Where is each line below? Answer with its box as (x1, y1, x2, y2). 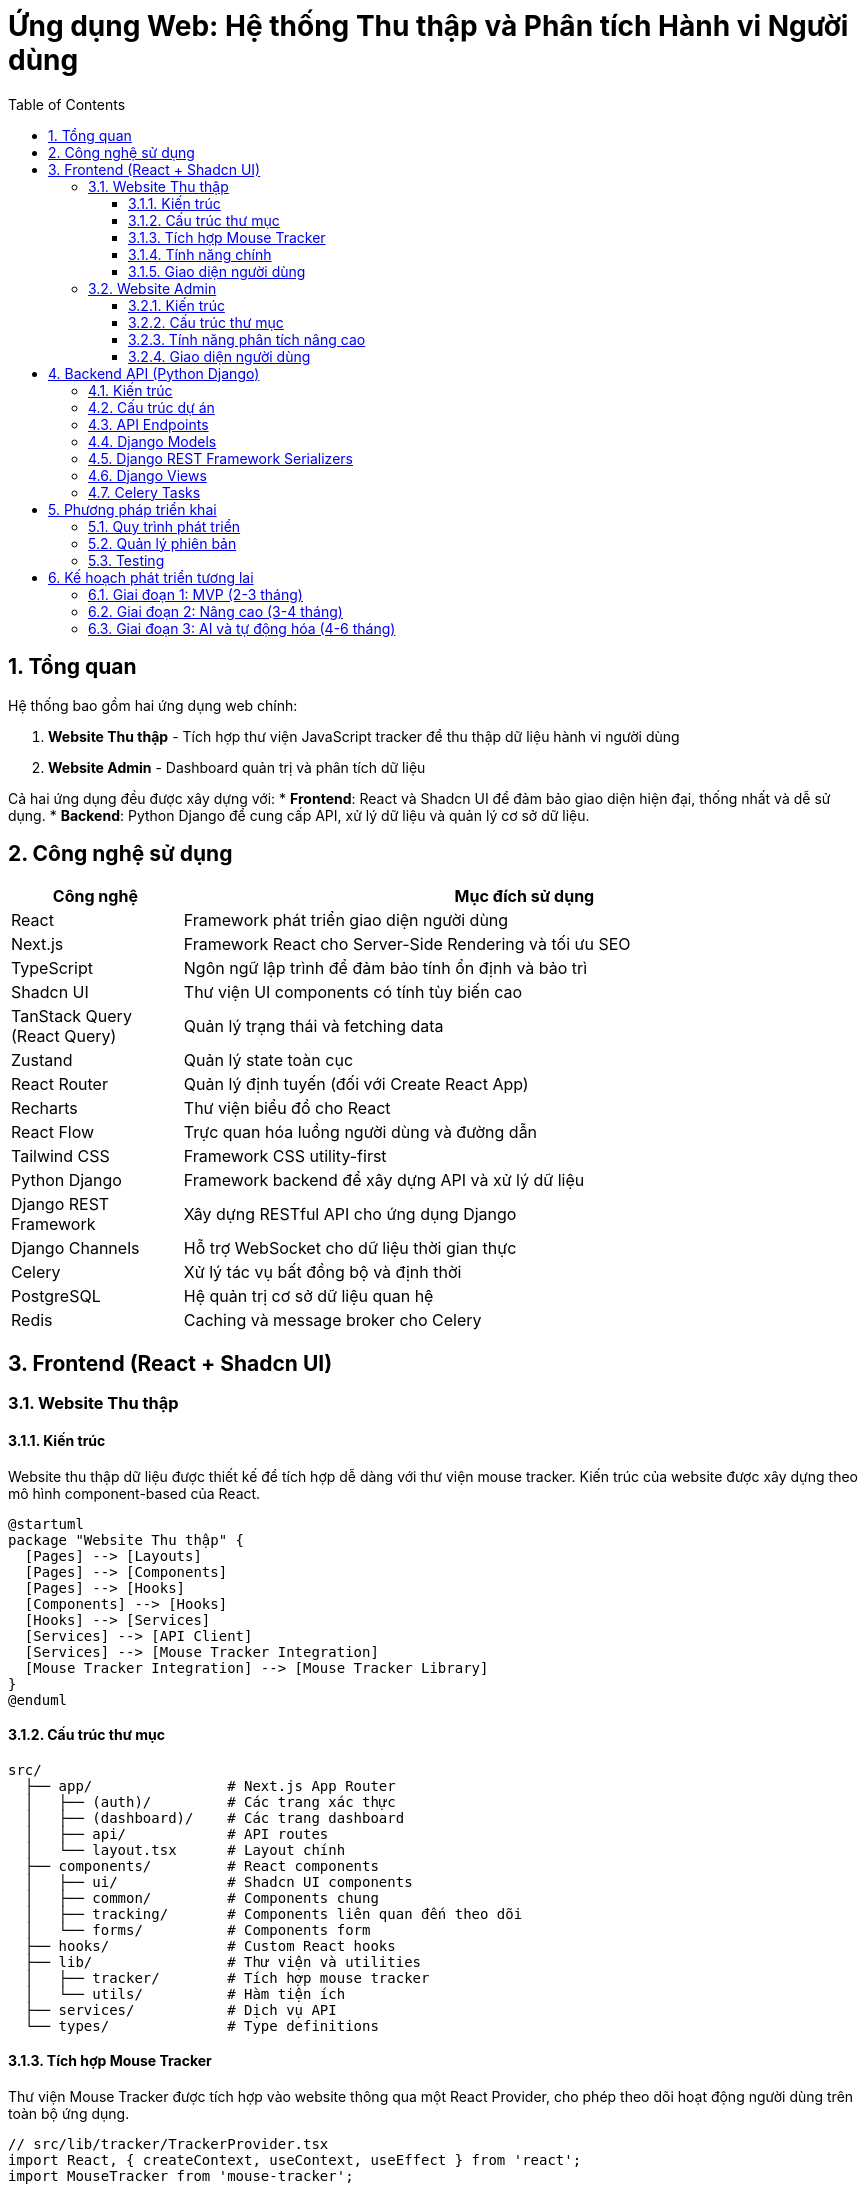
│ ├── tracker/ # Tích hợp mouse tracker (24, 1969, 430, 1986)
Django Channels (11, 1238, 140, 1259)
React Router (11, 1074, 108, 1095)
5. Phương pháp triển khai (48, 500, 217, 518)
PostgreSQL (11, 1286, 101, 1307)
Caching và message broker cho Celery (183, 1310, 482, 1331)
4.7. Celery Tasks (88, 483, 201, 501)
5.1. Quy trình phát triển (88, 517, 241, 535)
